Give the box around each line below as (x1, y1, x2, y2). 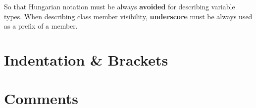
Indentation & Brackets (4, 49, 168, 70)
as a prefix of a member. (4, 21, 78, 31)
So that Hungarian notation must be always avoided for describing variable (4, 1, 235, 11)
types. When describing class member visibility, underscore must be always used (4, 11, 253, 21)
